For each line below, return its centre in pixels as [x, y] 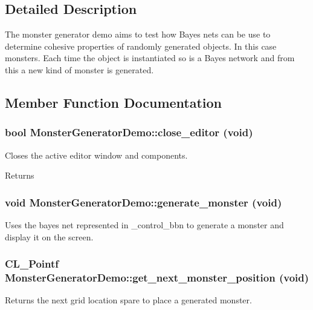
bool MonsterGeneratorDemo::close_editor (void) [129, 132]
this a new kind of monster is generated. [79, 69]
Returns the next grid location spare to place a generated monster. [128, 300]
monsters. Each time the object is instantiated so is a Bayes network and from [150, 58]
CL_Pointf [32, 264]
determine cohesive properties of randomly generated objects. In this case [141, 46]
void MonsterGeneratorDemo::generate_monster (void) [144, 202]
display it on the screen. [49, 236]
